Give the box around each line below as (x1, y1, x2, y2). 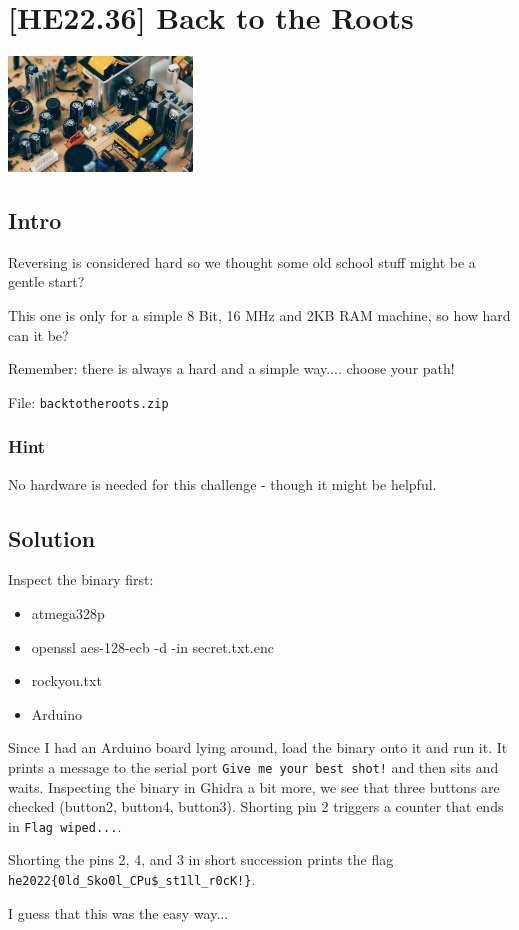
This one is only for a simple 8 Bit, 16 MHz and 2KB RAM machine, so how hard (8, 304, 511, 325)
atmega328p (31, 603, 105, 624)
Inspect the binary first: (8, 569, 154, 590)
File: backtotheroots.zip (8, 391, 169, 412)
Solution (8, 522, 96, 553)
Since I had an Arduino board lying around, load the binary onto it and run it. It (8, 737, 508, 758)
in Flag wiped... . (8, 815, 122, 836)
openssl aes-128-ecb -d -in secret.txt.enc (31, 636, 274, 657)
